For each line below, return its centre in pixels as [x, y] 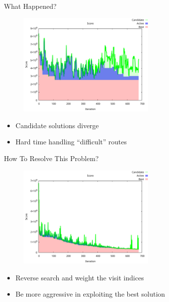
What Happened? [30, 6]
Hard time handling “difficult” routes [71, 142]
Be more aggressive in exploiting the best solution [90, 294]
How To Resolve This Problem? [51, 158]
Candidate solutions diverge [57, 125]
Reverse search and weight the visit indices [80, 277]
